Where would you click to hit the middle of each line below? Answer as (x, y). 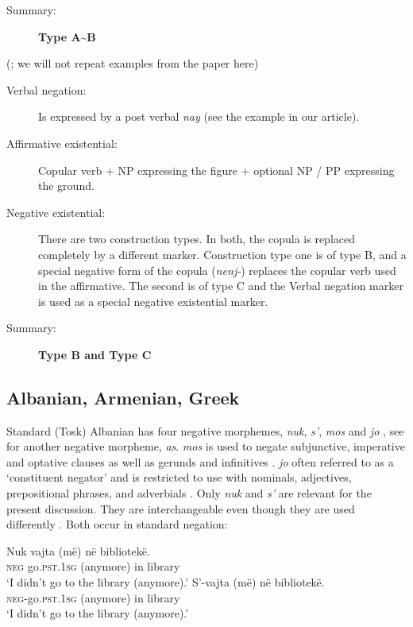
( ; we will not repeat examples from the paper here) (133, 63)
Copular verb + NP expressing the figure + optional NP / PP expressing (216, 170)
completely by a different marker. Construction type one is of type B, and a (222, 254)
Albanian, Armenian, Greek (123, 397)
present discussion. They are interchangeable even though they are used (181, 508)
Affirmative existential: (62, 143)
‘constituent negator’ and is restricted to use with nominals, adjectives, (179, 477)
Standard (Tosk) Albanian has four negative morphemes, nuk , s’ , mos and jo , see (205, 430)
